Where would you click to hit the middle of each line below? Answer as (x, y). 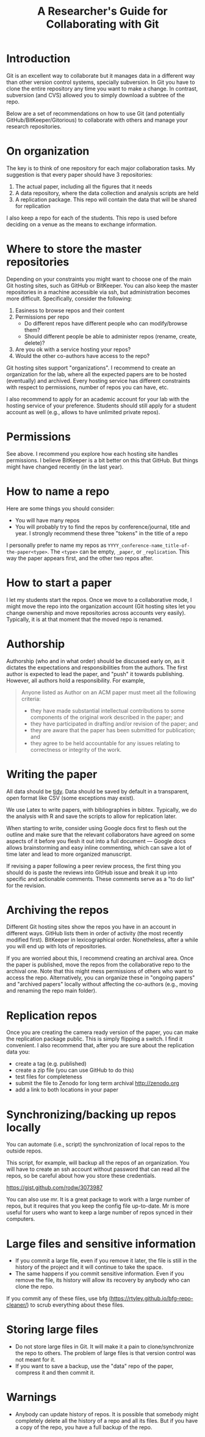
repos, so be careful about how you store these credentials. (81, 1176)
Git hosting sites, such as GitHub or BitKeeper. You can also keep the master (102, 285)
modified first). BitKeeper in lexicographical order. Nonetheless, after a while (102, 940)
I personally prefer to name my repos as (56, 545)
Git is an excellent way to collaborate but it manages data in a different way (101, 75)
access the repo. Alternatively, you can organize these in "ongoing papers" (101, 978)
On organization (48, 151)
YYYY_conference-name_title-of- (149, 546)
